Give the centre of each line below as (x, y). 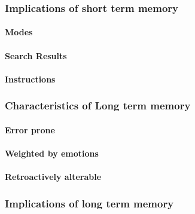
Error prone (30, 129)
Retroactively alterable (53, 177)
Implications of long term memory (89, 203)
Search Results (36, 55)
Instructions (30, 79)
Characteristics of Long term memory (98, 106)
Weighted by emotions (52, 153)
